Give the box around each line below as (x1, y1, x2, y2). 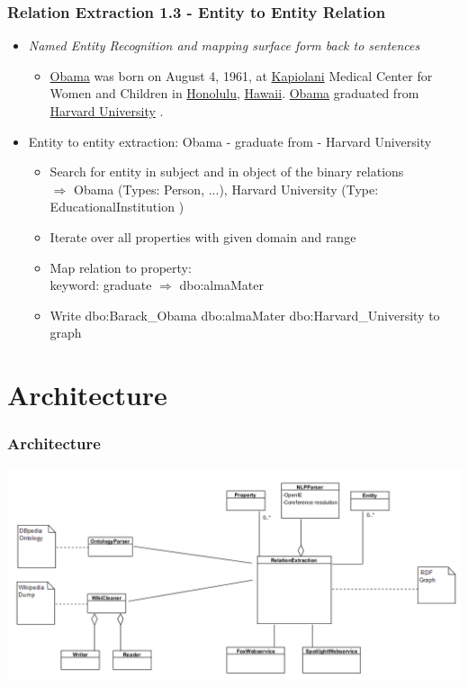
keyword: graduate (49, 276, 152, 294)
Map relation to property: (49, 258, 192, 276)
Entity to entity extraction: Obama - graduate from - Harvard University (28, 131, 432, 150)
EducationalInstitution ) (49, 197, 184, 216)
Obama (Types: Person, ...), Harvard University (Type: (73, 179, 379, 198)
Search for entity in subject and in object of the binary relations (49, 162, 404, 181)
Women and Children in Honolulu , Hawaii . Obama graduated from (49, 84, 419, 103)
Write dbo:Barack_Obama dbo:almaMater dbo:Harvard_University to (49, 305, 440, 324)
